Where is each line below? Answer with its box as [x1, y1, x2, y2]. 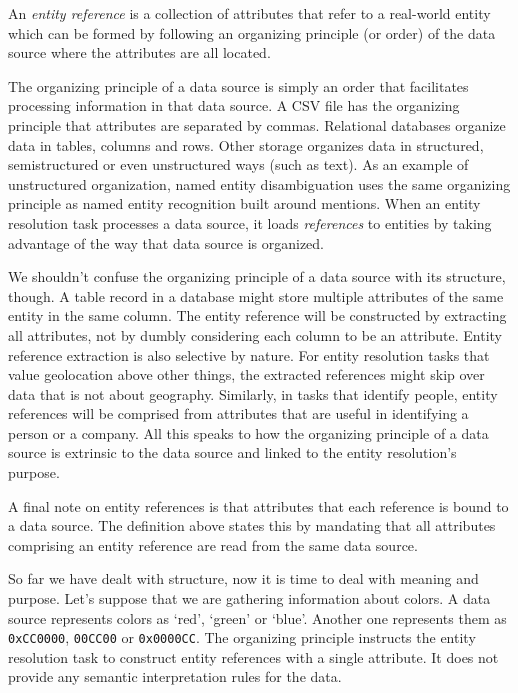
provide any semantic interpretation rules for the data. [8, 666, 342, 687]
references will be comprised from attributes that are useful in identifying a [8, 403, 469, 424]
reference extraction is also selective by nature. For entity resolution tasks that [8, 344, 490, 365]
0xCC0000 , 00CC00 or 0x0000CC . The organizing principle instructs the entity [8, 627, 476, 648]
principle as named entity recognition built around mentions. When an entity [8, 193, 481, 214]
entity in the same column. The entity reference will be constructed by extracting [8, 305, 507, 326]
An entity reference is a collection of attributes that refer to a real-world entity [8, 3, 491, 23]
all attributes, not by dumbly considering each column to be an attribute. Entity [8, 324, 503, 345]
